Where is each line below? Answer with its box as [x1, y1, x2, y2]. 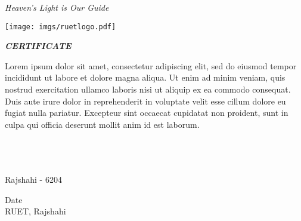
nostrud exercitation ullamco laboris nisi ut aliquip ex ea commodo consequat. [5, 83, 291, 96]
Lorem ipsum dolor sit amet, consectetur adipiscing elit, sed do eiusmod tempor [5, 59, 297, 72]
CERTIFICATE [5, 39, 72, 52]
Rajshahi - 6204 [5, 173, 62, 186]
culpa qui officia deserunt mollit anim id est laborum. [5, 118, 200, 130]
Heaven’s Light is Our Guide [5, 1, 109, 13]
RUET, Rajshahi [5, 205, 66, 217]
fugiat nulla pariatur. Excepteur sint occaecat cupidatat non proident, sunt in [5, 106, 288, 119]
